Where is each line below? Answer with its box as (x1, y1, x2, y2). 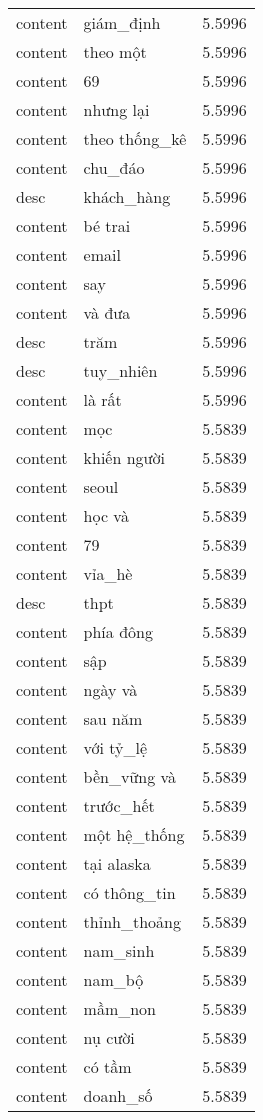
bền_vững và (83, 765, 177, 788)
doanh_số (83, 1084, 153, 1107)
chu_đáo (83, 156, 145, 179)
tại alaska (83, 852, 151, 875)
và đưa (83, 301, 131, 324)
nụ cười (83, 1026, 135, 1049)
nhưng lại (83, 98, 150, 121)
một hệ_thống (83, 823, 185, 846)
